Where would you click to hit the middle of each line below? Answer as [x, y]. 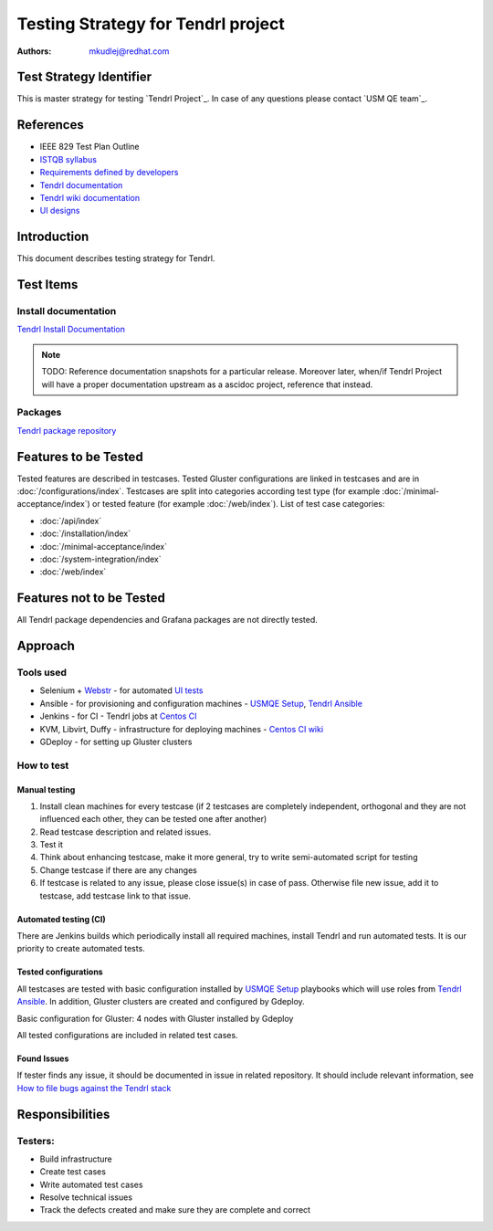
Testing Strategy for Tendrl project [151, 24]
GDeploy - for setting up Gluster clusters [116, 742]
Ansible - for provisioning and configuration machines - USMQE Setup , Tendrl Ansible [201, 703]
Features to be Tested [80, 457]
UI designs [60, 211]
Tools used [42, 673]
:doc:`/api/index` [71, 521]
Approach [46, 646]
